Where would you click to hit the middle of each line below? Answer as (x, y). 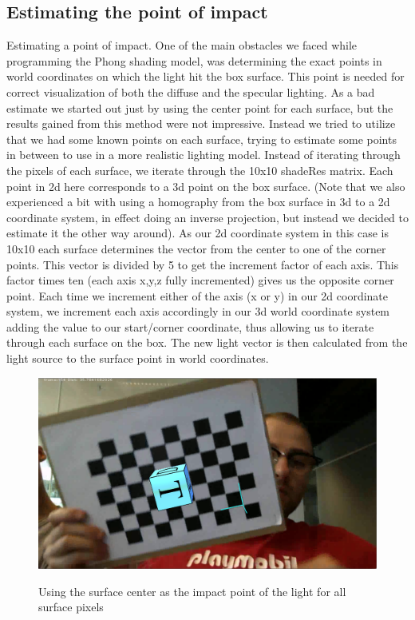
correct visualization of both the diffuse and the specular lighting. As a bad (191, 91)
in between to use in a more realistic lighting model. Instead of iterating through (204, 155)
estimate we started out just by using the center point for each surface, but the (200, 107)
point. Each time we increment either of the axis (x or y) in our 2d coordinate (198, 295)
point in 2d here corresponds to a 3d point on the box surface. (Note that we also (206, 186)
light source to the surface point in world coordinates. (138, 358)
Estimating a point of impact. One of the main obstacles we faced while (182, 45)
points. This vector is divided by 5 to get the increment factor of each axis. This (203, 264)
